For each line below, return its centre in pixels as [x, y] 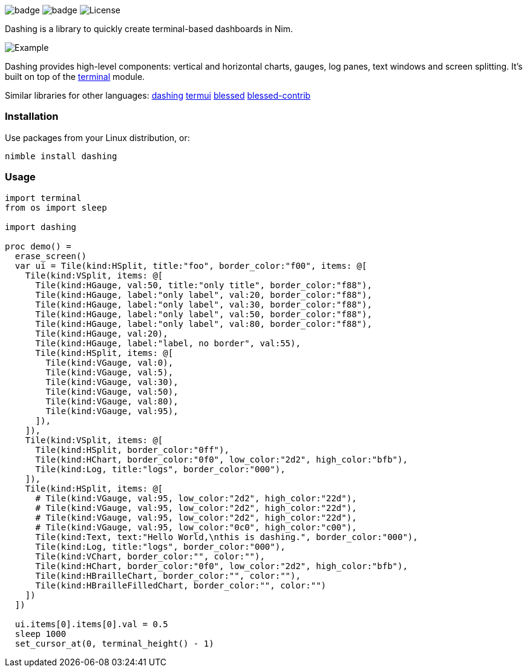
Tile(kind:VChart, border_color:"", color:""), [150, 556]
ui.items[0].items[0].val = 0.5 [91, 624]
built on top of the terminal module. [75, 77]
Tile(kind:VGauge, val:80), [112, 401]
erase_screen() [51, 256]
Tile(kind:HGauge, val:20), [102, 333]
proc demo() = [38, 246]
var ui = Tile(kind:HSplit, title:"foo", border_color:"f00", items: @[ [191, 265]
